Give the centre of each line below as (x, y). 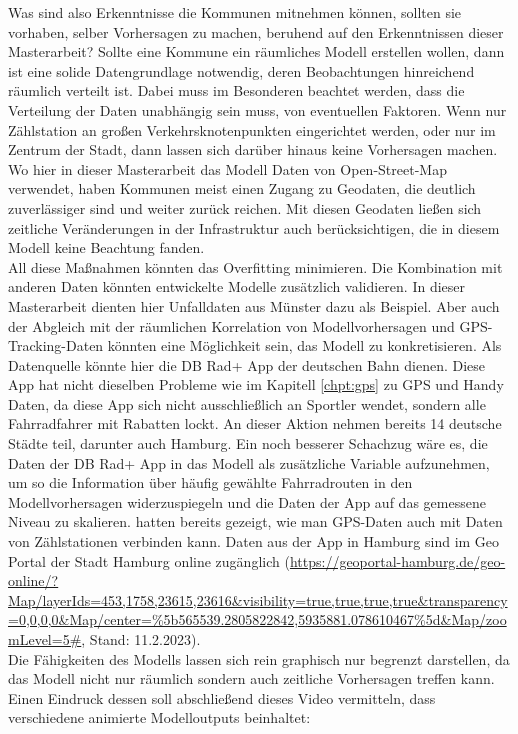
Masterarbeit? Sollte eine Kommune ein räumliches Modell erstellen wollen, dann (256, 51)
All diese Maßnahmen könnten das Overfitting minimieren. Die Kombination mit (255, 266)
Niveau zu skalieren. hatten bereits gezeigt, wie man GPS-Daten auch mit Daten (255, 521)
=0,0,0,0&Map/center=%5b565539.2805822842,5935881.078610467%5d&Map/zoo (257, 619)
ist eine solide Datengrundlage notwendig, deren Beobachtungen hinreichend (241, 70)
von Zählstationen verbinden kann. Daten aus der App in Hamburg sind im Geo (254, 541)
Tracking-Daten (56, 345)
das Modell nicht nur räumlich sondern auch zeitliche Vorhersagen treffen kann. (251, 678)
